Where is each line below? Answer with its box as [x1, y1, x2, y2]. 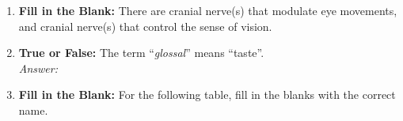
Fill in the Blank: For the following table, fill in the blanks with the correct [18, 86, 396, 103]
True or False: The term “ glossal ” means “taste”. [18, 44, 264, 61]
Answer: [18, 59, 59, 76]
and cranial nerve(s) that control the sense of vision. [18, 17, 272, 34]
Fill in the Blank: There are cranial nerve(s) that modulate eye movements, [18, 2, 397, 18]
